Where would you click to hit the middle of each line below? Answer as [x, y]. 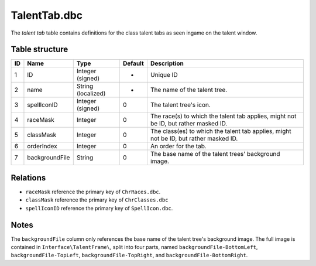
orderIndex [42, 146]
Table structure [39, 50]
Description [167, 63]
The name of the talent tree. [189, 90]
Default [134, 63]
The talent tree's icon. [180, 105]
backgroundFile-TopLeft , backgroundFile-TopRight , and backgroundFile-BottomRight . [129, 255]
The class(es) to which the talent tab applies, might [221, 131]
